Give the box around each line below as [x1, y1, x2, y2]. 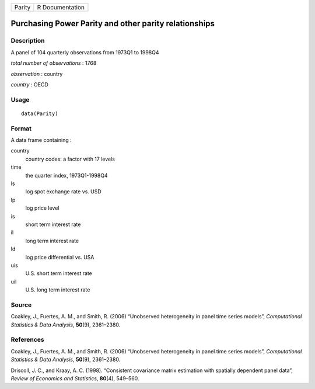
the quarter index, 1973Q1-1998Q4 [25, 172, 108, 179]
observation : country [10, 70, 63, 77]
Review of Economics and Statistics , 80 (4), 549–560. [10, 374, 139, 382]
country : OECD [10, 81, 49, 88]
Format [10, 124, 32, 133]
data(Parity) [21, 110, 58, 117]
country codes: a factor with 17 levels [25, 155, 115, 162]
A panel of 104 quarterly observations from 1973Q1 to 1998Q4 [10, 48, 159, 55]
